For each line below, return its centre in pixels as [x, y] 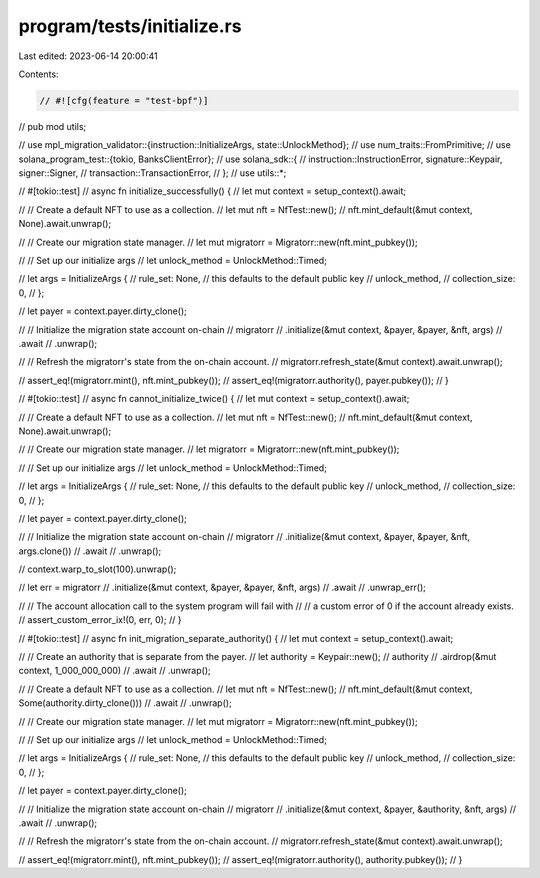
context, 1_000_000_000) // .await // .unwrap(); [114, 671]
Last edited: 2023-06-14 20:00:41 [88, 56]
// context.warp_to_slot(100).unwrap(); [97, 569]
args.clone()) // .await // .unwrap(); [90, 551]
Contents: [38, 74]
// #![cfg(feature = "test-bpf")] [124, 100]
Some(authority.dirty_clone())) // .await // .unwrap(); [125, 703]
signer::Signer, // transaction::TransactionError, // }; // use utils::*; [152, 173]
